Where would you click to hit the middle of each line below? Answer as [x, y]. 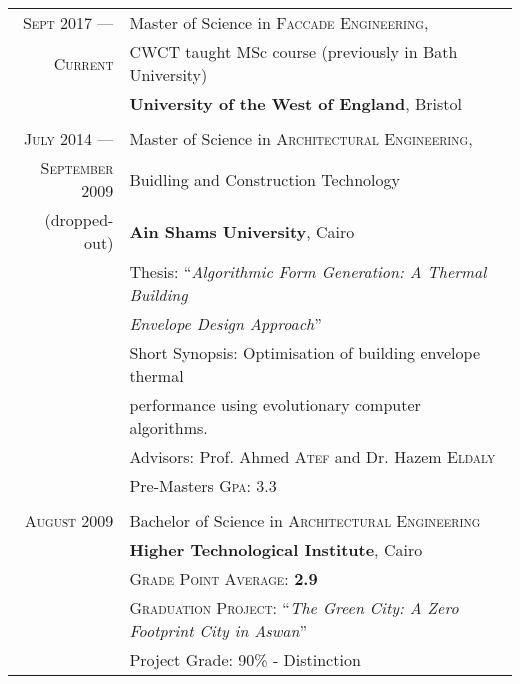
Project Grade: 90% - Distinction [245, 659]
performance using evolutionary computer [275, 404]
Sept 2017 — [68, 22]
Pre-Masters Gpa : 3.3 [203, 485]
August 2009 [69, 520]
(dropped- [79, 219]
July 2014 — [69, 138]
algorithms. [168, 427]
